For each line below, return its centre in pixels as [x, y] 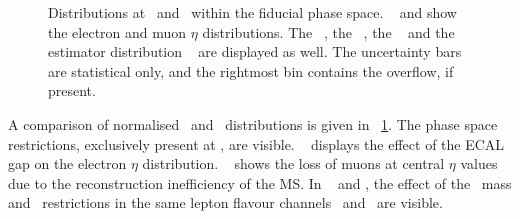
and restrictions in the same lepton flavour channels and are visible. [225, 202]
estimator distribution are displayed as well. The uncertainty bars [255, 51]
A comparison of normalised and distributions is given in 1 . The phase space [253, 123]
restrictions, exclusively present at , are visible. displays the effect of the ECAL [256, 143]
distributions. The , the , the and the [328, 31]
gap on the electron [67, 163]
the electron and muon [117, 31]
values [479, 163]
